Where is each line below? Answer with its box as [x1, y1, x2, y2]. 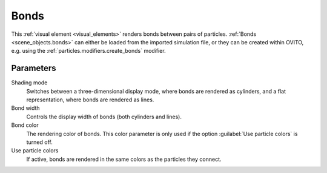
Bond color [11, 121, 39, 129]
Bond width [11, 104, 40, 112]
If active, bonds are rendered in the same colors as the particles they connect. [26, 155, 222, 163]
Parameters [11, 63, 56, 73]
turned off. [26, 138, 53, 146]
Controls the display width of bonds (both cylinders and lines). [26, 113, 182, 120]
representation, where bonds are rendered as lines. [26, 96, 154, 103]
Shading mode [11, 79, 48, 86]
